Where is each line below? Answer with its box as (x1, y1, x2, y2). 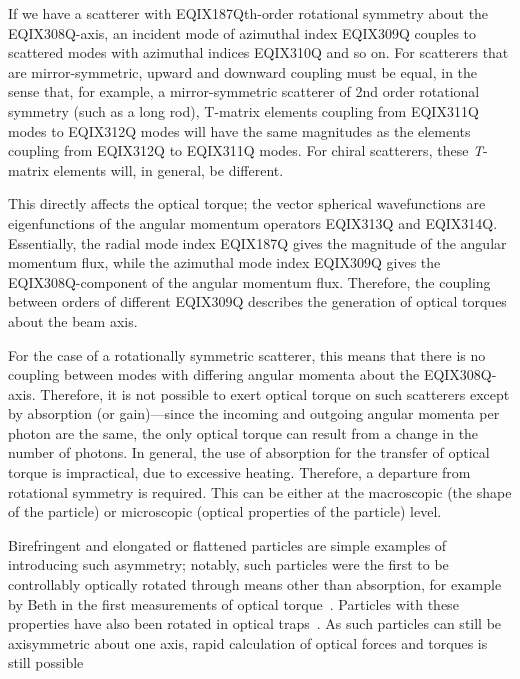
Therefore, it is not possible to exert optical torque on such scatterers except (40, 383, 510, 404)
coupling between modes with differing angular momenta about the (8, 364, 420, 385)
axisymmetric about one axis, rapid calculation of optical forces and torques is (8, 632, 488, 653)
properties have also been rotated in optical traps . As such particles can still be (8, 613, 502, 634)
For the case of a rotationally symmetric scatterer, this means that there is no (8, 344, 486, 365)
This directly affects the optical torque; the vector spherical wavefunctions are (8, 193, 486, 214)
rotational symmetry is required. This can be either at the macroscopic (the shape (8, 481, 512, 502)
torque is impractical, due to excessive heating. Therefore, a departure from (8, 462, 471, 483)
